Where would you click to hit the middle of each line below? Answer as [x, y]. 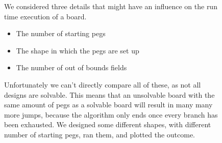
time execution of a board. [45, 16]
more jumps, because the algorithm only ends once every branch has [111, 114]
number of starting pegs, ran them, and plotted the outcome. [100, 134]
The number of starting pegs [61, 33]
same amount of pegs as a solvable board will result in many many [108, 105]
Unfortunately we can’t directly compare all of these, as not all [103, 84]
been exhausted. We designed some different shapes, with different [108, 124]
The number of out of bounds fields [71, 67]
